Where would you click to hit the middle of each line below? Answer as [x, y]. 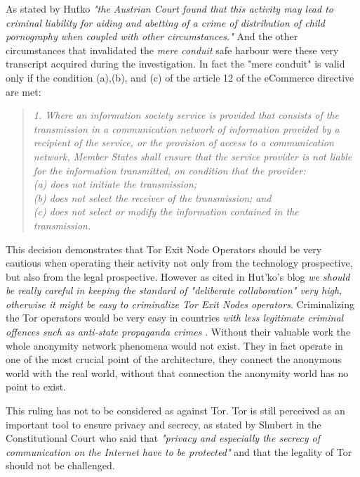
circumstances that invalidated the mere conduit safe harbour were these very [172, 50]
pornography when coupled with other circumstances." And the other [152, 36]
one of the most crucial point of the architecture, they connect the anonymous [174, 359]
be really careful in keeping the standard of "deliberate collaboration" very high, [174, 290]
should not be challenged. [60, 465]
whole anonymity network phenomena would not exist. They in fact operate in [174, 345]
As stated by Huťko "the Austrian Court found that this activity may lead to [169, 8]
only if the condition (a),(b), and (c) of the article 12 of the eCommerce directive [180, 77]
